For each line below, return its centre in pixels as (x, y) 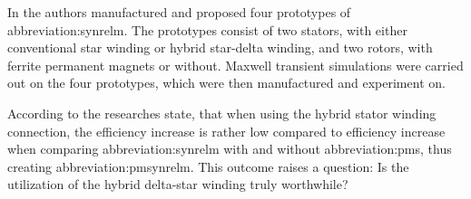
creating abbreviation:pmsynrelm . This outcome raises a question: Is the (208, 166)
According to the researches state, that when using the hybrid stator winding (222, 113)
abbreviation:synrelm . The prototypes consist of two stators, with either (207, 29)
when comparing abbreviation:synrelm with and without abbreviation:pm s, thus (230, 149)
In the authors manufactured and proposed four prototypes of (179, 12)
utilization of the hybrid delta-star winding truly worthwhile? (178, 184)
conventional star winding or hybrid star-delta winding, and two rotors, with (220, 47)
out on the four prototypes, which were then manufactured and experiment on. (226, 83)
